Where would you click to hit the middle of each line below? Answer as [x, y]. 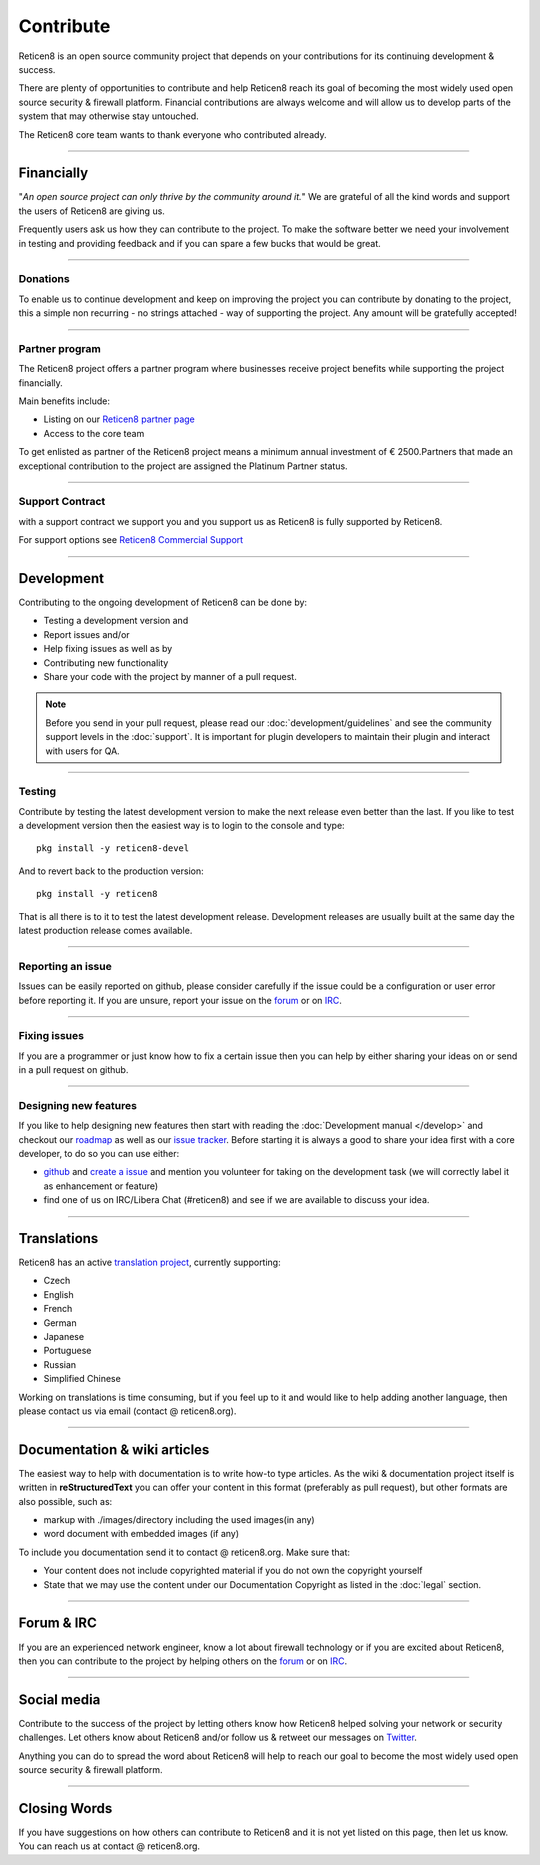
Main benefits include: [64, 401]
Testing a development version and [116, 621]
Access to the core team [94, 433]
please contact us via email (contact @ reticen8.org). [127, 1411]
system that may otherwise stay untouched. [108, 116]
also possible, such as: [65, 1501]
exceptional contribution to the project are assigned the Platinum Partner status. [183, 466]
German [60, 1322]
